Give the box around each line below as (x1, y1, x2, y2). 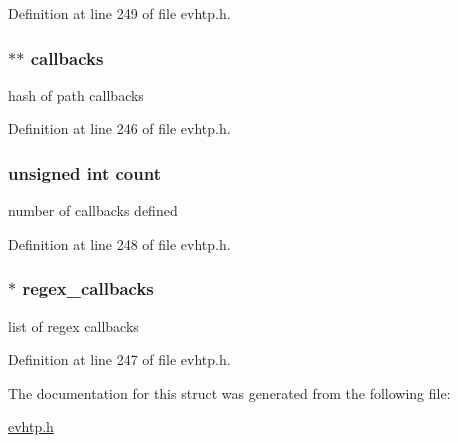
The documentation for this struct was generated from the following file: (8, 382, 451, 403)
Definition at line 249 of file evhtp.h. (8, 3, 231, 23)
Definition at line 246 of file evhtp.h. (8, 118, 231, 139)
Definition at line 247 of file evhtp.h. (8, 349, 231, 370)
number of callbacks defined (8, 200, 178, 221)
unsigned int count (8, 160, 161, 185)
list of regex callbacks (8, 315, 139, 336)
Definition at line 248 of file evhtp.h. (8, 233, 231, 254)
